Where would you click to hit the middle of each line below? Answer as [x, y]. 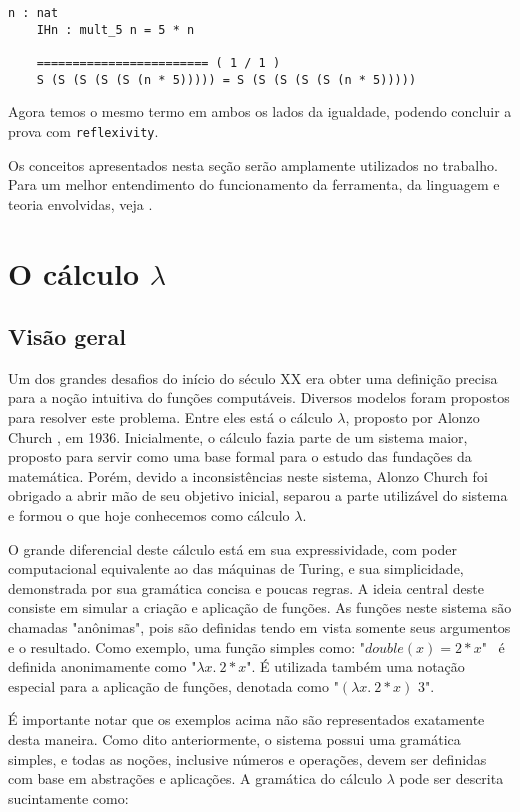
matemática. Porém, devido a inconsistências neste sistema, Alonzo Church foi [248, 475]
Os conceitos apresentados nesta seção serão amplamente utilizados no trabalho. [253, 164]
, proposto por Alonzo [412, 417]
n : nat [33, 13]
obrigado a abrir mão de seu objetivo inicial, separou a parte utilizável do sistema [258, 495]
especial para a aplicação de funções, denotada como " [173, 685]
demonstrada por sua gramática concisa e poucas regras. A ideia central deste [246, 587]
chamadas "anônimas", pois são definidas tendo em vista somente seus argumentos [259, 627]
